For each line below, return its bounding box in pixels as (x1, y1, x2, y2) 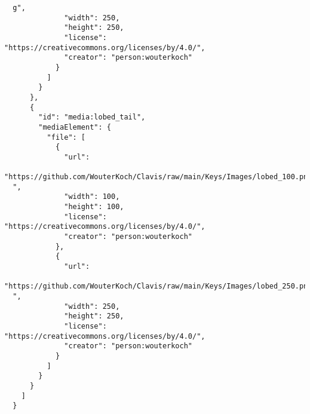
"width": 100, (64, 192, 120, 201)
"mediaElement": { (38, 122, 111, 131)
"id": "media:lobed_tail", (38, 113, 146, 122)
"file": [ (47, 133, 86, 142)
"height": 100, (64, 203, 124, 211)
